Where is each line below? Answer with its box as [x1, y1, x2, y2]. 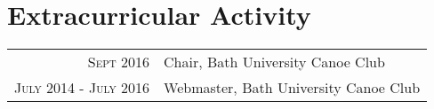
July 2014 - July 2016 [14, 77, 150, 98]
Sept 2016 [87, 51, 150, 73]
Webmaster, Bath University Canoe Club [164, 77, 421, 98]
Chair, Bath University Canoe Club [164, 51, 385, 73]
